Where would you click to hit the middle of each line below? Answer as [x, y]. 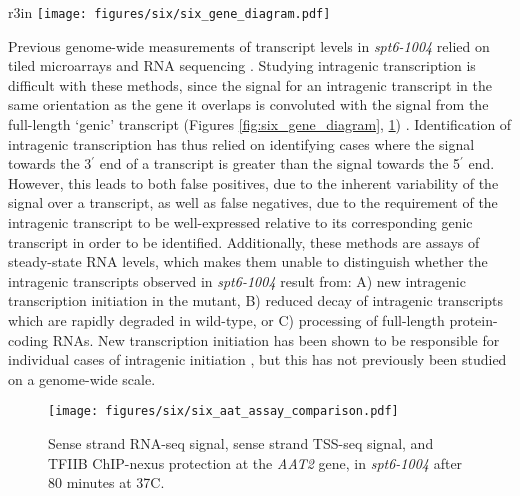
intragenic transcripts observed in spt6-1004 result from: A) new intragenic [237, 280]
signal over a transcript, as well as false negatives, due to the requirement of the [253, 202]
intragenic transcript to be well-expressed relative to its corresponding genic [240, 222]
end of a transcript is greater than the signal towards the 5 [280, 163]
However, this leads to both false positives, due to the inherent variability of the [253, 182]
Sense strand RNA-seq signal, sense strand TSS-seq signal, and [241, 443]
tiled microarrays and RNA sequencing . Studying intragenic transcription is [242, 65]
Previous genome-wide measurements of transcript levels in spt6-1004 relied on [249, 45]
